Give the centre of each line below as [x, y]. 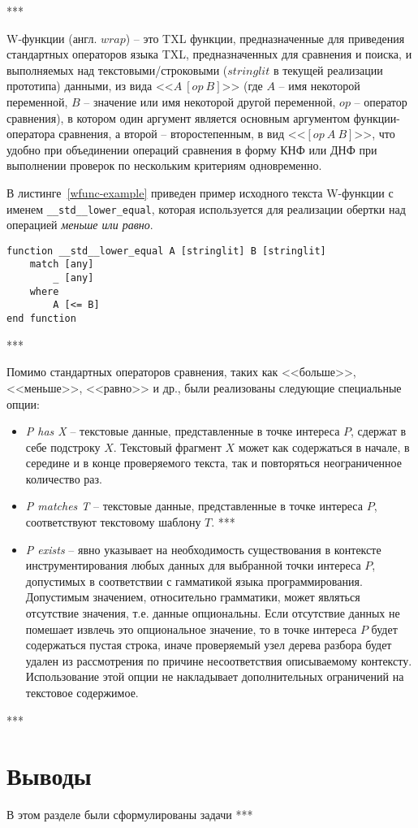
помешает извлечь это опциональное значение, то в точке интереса [191, 629]
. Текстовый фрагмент [167, 447]
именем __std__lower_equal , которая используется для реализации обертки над [206, 208]
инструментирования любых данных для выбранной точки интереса [193, 565]
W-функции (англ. [52, 38]
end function [41, 319]
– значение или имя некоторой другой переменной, [210, 101]
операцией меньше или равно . [80, 225]
